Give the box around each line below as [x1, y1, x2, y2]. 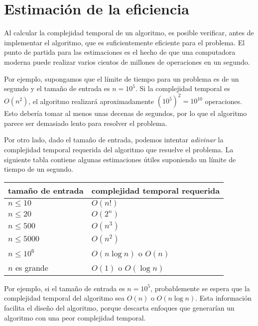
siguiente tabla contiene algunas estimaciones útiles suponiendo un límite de [4, 154, 236, 164]
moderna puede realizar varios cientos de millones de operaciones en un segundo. [4, 56, 250, 67]
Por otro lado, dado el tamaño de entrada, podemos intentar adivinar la [4, 134, 224, 145]
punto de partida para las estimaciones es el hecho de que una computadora [4, 47, 236, 57]
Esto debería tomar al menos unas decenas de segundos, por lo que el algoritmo [4, 108, 247, 118]
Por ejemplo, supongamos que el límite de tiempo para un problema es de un [4, 73, 239, 84]
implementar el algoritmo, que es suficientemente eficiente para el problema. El [4, 37, 245, 47]
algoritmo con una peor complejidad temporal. [4, 312, 146, 323]
